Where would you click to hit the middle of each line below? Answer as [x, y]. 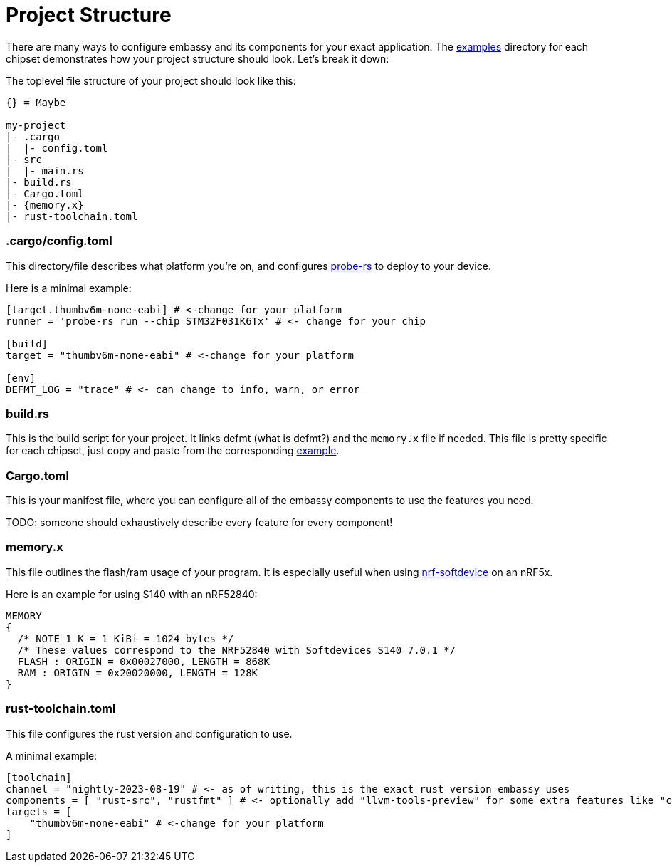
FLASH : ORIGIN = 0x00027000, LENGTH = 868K [143, 661]
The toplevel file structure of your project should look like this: [151, 80]
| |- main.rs [45, 171]
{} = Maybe [36, 102]
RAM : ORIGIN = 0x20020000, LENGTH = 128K [138, 673]
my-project [36, 125]
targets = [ [39, 811]
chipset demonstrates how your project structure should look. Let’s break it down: [198, 58]
